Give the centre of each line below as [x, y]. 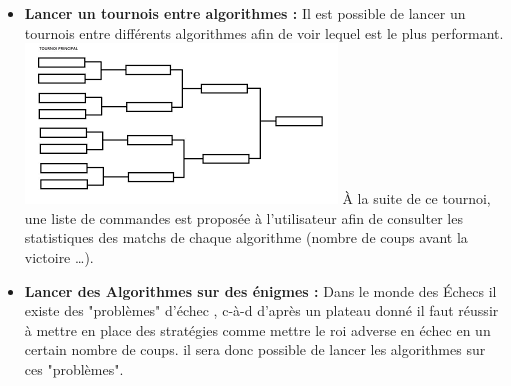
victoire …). [59, 256]
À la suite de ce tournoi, [416, 198]
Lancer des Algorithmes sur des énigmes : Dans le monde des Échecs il [260, 290]
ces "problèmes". [74, 368]
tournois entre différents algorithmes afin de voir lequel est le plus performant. [264, 32]
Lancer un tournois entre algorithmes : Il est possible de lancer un [245, 13]
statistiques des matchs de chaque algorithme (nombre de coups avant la [246, 237]
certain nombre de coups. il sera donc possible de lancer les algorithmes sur [255, 349]
